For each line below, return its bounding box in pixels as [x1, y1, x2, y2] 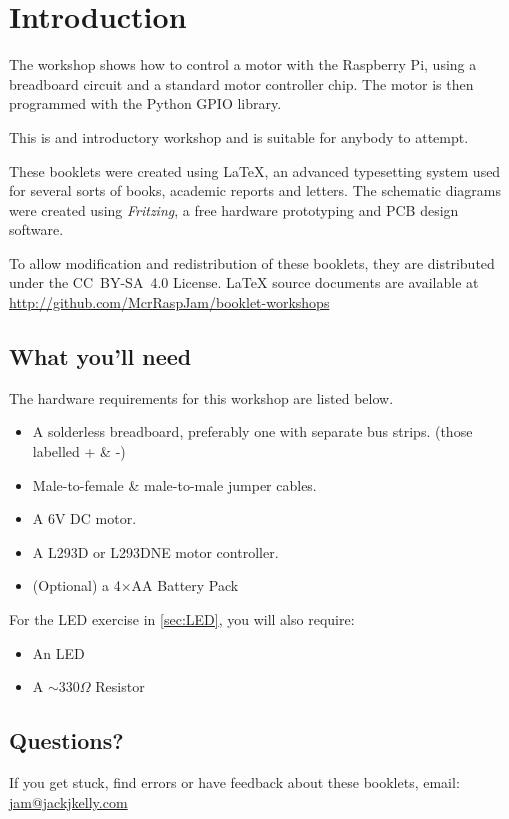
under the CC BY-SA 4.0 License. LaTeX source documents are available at [9, 272, 479, 293]
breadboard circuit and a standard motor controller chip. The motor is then [9, 73, 474, 94]
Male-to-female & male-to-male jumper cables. [32, 474, 317, 495]
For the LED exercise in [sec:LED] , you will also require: [9, 609, 355, 630]
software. [9, 219, 64, 240]
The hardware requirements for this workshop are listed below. [9, 387, 394, 408]
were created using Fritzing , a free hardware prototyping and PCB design [9, 199, 459, 220]
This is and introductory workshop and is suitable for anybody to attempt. [9, 126, 469, 147]
